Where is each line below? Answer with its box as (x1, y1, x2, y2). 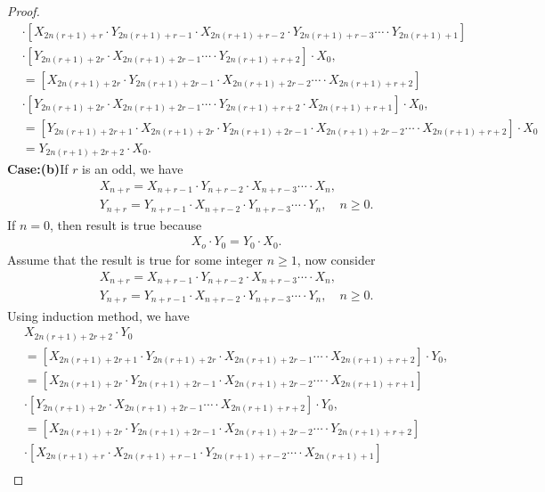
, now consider (297, 250, 376, 268)
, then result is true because (50, 215, 202, 234)
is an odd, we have (82, 160, 183, 178)
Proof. (7, 2, 40, 20)
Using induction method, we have (7, 306, 190, 324)
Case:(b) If (7, 160, 69, 178)
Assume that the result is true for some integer (7, 250, 264, 268)
